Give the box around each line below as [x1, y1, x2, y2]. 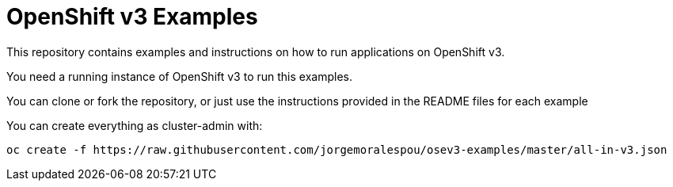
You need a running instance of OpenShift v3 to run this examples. [6, 69, 352, 83]
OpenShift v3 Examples [6, 3, 258, 30]
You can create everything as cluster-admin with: [6, 118, 263, 132]
